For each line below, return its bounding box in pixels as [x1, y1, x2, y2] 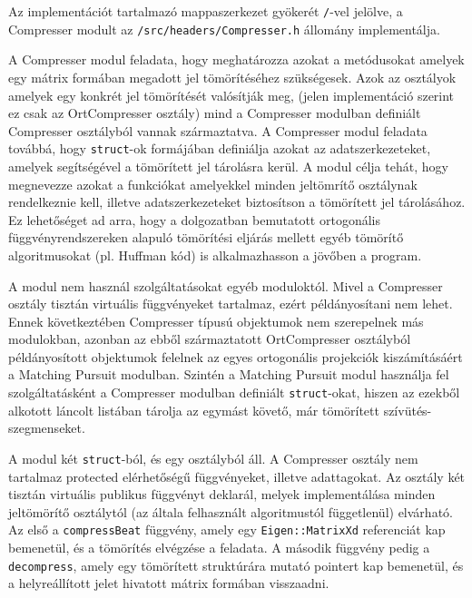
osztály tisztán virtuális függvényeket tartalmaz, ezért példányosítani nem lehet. [8, 294, 453, 313]
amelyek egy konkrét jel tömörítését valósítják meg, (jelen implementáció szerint [8, 85, 455, 104]
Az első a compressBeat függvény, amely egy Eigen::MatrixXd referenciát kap [8, 520, 446, 539]
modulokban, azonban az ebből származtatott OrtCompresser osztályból [8, 329, 411, 348]
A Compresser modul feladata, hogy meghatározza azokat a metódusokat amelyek [8, 50, 465, 69]
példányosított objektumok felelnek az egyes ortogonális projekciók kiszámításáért [8, 347, 463, 366]
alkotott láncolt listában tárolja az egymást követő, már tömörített [8, 400, 379, 419]
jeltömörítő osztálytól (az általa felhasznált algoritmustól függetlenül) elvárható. [8, 502, 453, 521]
